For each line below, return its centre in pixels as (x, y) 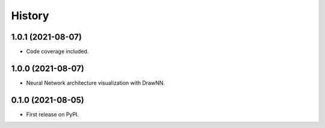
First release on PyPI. (53, 114)
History (30, 16)
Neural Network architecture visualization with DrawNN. (96, 83)
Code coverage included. (57, 52)
